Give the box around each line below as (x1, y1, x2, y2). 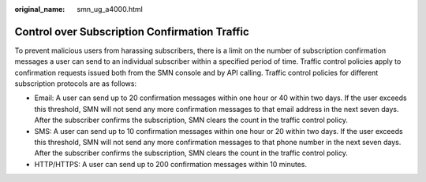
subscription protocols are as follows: (14, 79, 137, 88)
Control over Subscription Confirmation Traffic (14, 24, 249, 39)
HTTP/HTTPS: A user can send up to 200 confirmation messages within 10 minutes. (34, 159, 308, 169)
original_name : (14, 5, 65, 13)
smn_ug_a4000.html (77, 5, 144, 13)
